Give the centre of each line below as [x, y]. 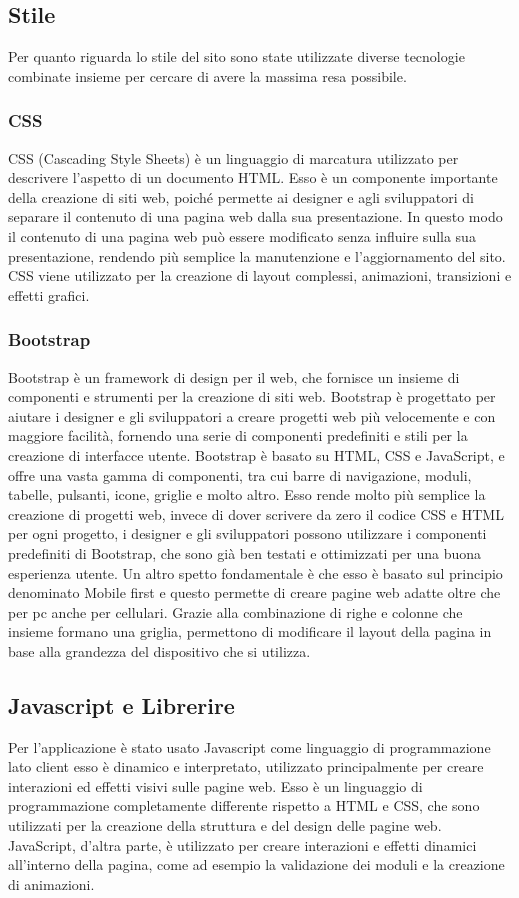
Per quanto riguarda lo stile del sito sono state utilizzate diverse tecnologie [236, 56]
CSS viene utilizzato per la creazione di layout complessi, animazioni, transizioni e [260, 275]
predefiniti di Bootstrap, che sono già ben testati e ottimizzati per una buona [245, 552]
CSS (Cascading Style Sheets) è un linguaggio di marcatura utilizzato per [233, 157]
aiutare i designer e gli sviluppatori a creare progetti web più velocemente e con [252, 415]
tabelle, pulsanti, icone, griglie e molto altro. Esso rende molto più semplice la [247, 494]
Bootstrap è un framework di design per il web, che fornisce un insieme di [234, 376]
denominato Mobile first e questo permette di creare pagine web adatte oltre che [254, 592]
